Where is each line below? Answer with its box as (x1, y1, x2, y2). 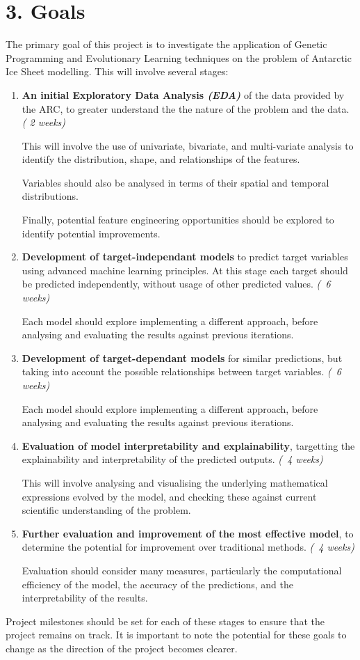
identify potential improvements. (22, 226, 161, 240)
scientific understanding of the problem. (22, 503, 191, 517)
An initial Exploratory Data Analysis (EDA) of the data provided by (22, 87, 345, 102)
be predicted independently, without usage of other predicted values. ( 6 (22, 276, 331, 291)
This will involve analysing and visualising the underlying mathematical (22, 475, 328, 489)
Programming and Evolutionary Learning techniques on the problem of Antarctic (6, 50, 352, 65)
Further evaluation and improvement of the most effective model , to (22, 526, 354, 540)
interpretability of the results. (22, 590, 148, 605)
